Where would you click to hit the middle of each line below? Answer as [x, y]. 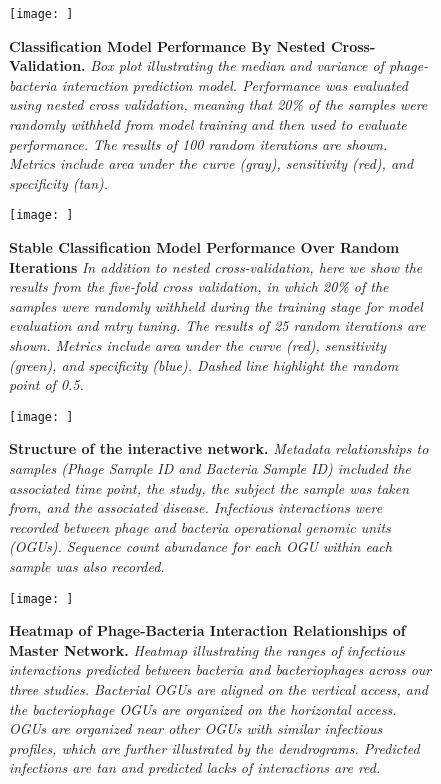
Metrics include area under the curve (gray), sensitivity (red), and [211, 163]
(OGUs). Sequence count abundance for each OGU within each [200, 546]
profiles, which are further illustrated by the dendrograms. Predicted [214, 747]
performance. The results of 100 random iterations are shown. [198, 143]
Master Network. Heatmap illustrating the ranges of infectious [207, 649]
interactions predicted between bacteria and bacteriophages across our [220, 669]
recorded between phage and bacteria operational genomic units [200, 526]
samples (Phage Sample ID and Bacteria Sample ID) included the [210, 468]
